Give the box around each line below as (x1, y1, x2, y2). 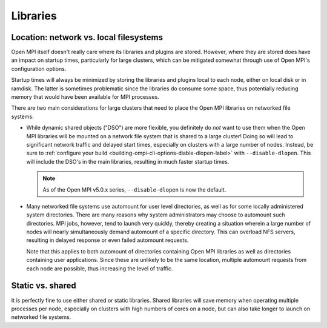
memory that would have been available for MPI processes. (11, 93, 160, 101)
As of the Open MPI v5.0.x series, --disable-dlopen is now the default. (42, 186, 226, 193)
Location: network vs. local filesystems (11, 32, 163, 42)
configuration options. (11, 65, 67, 72)
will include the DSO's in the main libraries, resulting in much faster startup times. (26, 158, 230, 165)
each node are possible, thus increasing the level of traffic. (26, 264, 173, 272)
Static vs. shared (11, 281, 76, 291)
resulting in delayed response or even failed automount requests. (26, 236, 189, 244)
